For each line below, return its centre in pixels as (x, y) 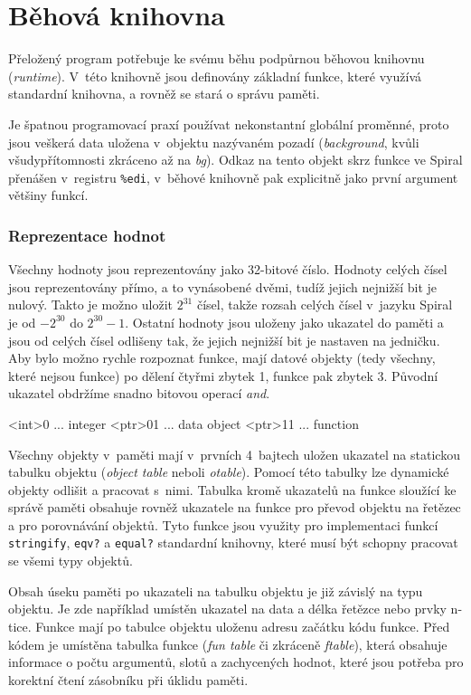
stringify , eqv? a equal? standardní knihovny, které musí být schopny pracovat (233, 543)
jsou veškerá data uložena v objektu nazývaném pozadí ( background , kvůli (214, 142)
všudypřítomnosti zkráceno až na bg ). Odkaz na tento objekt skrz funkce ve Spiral (235, 160)
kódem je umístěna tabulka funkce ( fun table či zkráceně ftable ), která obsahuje (228, 644)
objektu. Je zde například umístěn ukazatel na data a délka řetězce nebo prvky (227, 609)
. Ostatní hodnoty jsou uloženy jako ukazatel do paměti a (284, 322)
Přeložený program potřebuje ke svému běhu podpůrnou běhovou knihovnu (217, 58)
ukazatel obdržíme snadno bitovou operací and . (139, 393)
